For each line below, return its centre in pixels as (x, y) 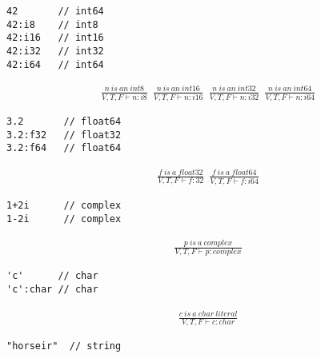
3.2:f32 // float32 (64, 135)
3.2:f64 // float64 (64, 148)
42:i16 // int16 (55, 38)
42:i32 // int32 (55, 51)
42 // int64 (55, 11)
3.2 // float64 (64, 122)
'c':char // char (52, 290)
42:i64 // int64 (55, 64)
